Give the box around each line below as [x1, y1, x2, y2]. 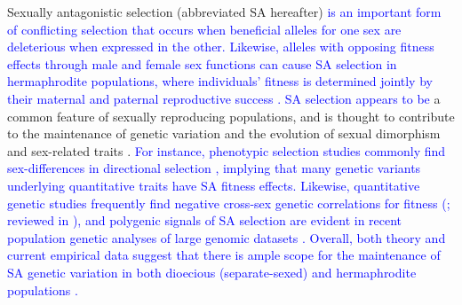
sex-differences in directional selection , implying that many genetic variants [7, 159, 421, 177]
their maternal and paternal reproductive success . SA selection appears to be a [7, 89, 441, 107]
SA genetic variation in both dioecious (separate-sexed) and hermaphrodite [7, 262, 417, 281]
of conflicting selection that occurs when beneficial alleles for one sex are [7, 20, 402, 38]
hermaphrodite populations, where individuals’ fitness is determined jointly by [7, 72, 433, 90]
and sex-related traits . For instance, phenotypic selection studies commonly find [7, 141, 446, 160]
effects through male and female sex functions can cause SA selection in [7, 54, 397, 73]
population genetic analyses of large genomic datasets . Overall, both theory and [7, 228, 446, 246]
